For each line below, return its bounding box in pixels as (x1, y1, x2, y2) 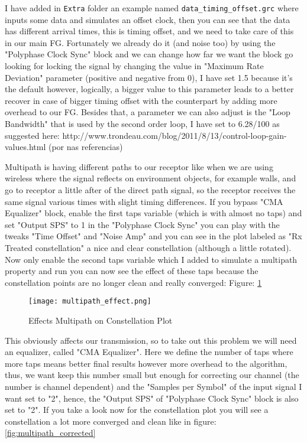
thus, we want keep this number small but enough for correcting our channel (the (5, 369, 299, 381)
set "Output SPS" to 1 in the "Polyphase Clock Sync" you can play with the (5, 218, 280, 230)
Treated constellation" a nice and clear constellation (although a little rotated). (5, 241, 292, 253)
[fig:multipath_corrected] (5, 426, 96, 439)
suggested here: (5, 129, 60, 141)
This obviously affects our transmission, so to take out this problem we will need (5, 334, 297, 346)
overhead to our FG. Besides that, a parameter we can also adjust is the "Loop (5, 106, 290, 118)
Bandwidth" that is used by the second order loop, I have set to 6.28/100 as (5, 118, 280, 129)
